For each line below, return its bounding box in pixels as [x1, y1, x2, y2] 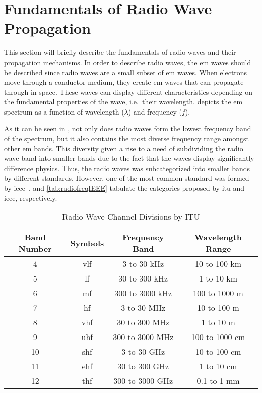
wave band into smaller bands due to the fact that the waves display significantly [4, 153, 254, 163]
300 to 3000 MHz [113, 331, 174, 343]
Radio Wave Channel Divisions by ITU [62, 211, 200, 223]
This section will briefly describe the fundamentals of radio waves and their [4, 47, 236, 58]
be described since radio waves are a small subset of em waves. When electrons [4, 67, 247, 77]
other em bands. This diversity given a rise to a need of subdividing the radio [4, 143, 243, 153]
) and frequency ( [128, 106, 182, 117]
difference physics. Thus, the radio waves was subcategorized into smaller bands [4, 162, 250, 173]
